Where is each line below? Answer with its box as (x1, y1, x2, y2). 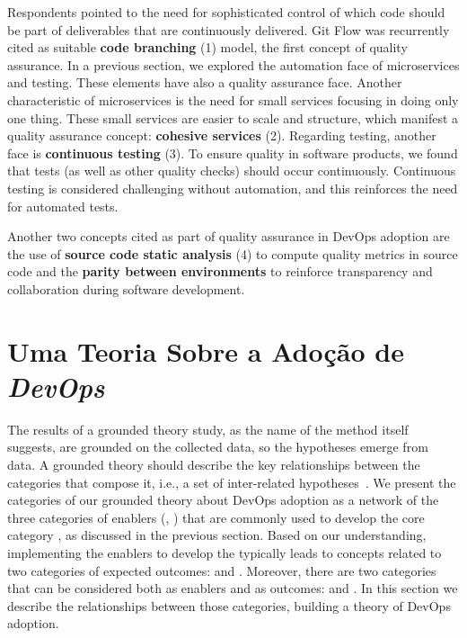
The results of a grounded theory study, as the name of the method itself (7, 419, 409, 438)
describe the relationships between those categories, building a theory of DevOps (7, 596, 451, 615)
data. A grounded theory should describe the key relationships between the (7, 455, 420, 473)
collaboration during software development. (7, 279, 245, 298)
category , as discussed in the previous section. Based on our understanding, (7, 526, 427, 544)
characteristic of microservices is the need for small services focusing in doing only (7, 90, 459, 109)
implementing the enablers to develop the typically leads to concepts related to (7, 543, 442, 562)
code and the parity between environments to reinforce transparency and (7, 262, 433, 281)
